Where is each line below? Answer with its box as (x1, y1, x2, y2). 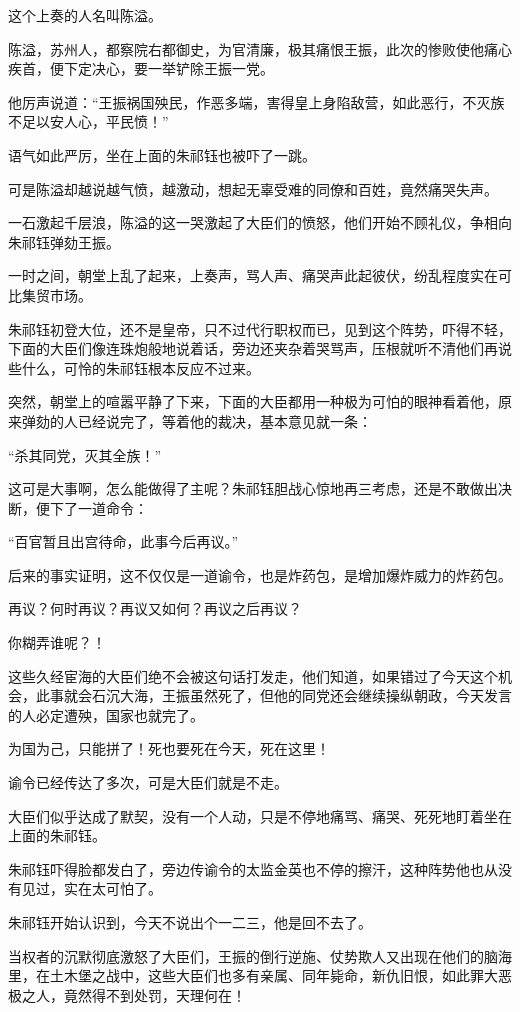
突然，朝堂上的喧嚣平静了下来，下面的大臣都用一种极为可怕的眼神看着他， (8, 391, 498, 412)
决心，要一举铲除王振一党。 (91, 58, 274, 79)
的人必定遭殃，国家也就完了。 (8, 704, 204, 725)
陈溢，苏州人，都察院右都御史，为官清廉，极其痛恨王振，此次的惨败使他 (8, 38, 484, 59)
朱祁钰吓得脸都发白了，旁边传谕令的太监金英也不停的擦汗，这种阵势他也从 (8, 858, 498, 879)
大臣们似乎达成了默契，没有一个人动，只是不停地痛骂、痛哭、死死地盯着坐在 (8, 805, 512, 826)
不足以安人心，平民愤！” (8, 111, 169, 132)
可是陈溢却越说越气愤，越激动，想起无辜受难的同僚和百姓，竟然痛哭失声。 (8, 178, 498, 199)
